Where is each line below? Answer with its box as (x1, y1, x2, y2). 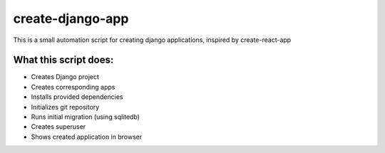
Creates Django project (31, 73, 100, 81)
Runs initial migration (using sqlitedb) (31, 112, 140, 121)
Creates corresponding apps (31, 83, 115, 91)
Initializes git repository (31, 102, 100, 111)
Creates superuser (31, 122, 86, 131)
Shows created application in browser (31, 132, 143, 141)
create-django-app (13, 11, 129, 26)
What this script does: (13, 54, 114, 66)
